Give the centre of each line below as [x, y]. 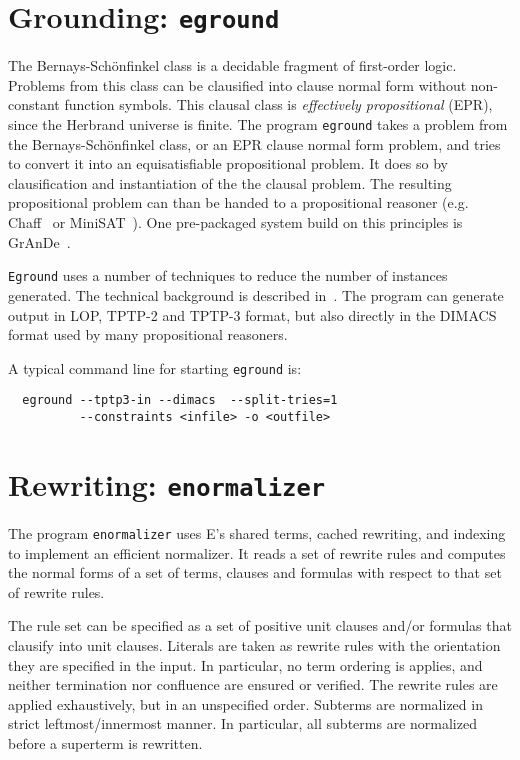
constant [34, 104]
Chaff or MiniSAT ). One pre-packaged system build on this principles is [235, 222]
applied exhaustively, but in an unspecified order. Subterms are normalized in [245, 703]
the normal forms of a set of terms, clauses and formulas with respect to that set [255, 572]
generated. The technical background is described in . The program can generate [256, 294]
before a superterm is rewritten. [105, 742]
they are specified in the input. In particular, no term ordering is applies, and [245, 664]
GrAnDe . [39, 241]
